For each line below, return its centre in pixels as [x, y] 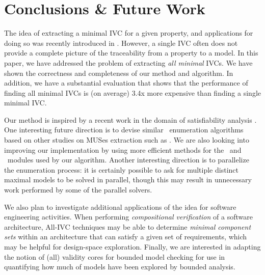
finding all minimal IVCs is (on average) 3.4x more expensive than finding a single [132, 92]
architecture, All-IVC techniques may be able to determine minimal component [128, 226]
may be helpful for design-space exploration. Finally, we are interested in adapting [132, 246]
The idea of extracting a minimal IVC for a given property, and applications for [129, 33]
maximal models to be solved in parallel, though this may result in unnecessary [128, 180]
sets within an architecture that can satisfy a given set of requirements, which [126, 237]
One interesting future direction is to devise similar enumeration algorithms [124, 130]
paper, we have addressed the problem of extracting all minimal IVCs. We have [128, 62]
